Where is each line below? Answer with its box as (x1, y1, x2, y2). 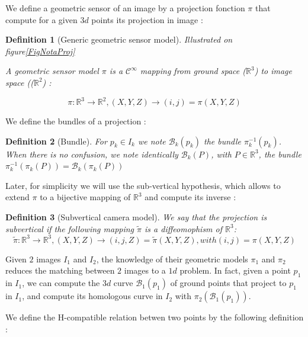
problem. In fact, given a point (179, 264, 291, 277)
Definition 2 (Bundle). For (5, 134, 107, 147)
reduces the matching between (5, 264, 115, 277)
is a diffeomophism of (145, 222, 223, 235)
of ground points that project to (170, 277, 287, 289)
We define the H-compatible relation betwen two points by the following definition (5, 311, 304, 323)
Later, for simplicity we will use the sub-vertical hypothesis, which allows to (5, 179, 281, 191)
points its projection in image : (91, 13, 203, 25)
